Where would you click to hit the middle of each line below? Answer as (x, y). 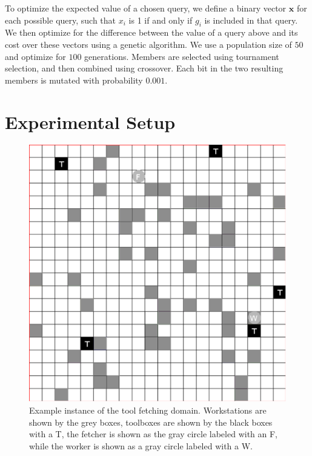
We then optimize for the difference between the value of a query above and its (151, 32)
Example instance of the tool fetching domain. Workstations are (148, 410)
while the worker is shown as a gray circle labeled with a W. (141, 445)
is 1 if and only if (161, 20)
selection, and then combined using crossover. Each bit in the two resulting (144, 68)
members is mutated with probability (74, 80)
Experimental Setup (90, 121)
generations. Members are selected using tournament (182, 56)
